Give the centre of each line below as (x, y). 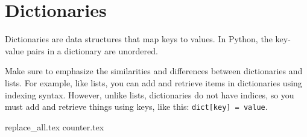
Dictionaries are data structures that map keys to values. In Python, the (139, 39)
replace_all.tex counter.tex (55, 126)
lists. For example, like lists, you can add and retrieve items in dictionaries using (153, 82)
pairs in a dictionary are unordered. (92, 50)
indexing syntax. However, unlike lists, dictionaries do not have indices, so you (150, 94)
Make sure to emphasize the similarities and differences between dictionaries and (154, 71)
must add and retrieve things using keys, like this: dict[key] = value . (136, 107)
